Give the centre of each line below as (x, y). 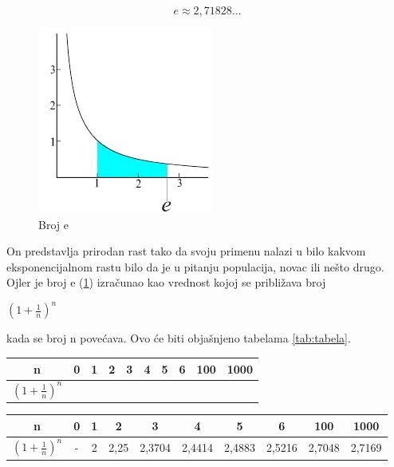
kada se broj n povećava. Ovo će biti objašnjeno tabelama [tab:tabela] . (179, 338)
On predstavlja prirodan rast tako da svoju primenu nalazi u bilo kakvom (186, 251)
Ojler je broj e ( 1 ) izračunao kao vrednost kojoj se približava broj (166, 282)
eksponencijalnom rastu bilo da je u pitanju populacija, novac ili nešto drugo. (195, 266)
